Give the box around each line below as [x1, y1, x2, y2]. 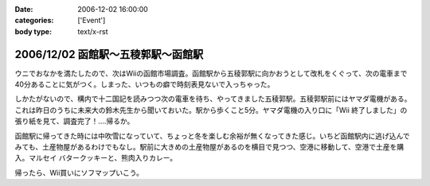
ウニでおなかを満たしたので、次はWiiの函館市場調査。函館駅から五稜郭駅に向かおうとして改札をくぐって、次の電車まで [14, 68, 408, 78]
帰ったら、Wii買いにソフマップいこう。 [14, 168, 143, 177]
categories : [14, 16, 54, 25]
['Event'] [77, 16, 106, 25]
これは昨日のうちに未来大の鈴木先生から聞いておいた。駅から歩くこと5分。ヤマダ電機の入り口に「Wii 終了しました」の [14, 105, 408, 114]
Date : [14, 5, 33, 14]
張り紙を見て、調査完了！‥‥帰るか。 [14, 116, 135, 126]
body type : [14, 26, 52, 36]
